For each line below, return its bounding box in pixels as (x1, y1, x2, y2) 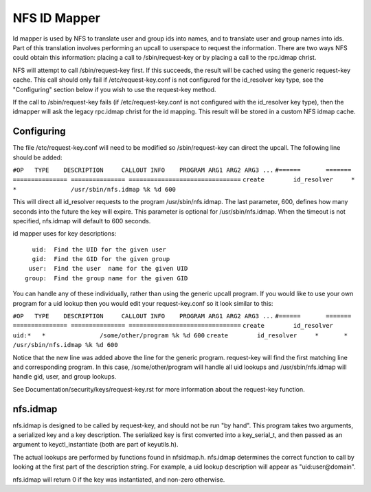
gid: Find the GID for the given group (32, 255, 170, 263)
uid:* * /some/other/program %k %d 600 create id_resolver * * (12, 331, 348, 339)
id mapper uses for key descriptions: (12, 230, 117, 238)
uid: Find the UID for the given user (32, 245, 166, 254)
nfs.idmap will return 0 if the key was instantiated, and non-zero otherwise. (12, 475, 225, 484)
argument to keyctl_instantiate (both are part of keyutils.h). (12, 440, 179, 449)
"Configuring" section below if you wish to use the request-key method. (12, 85, 216, 93)
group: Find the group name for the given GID (25, 274, 188, 282)
